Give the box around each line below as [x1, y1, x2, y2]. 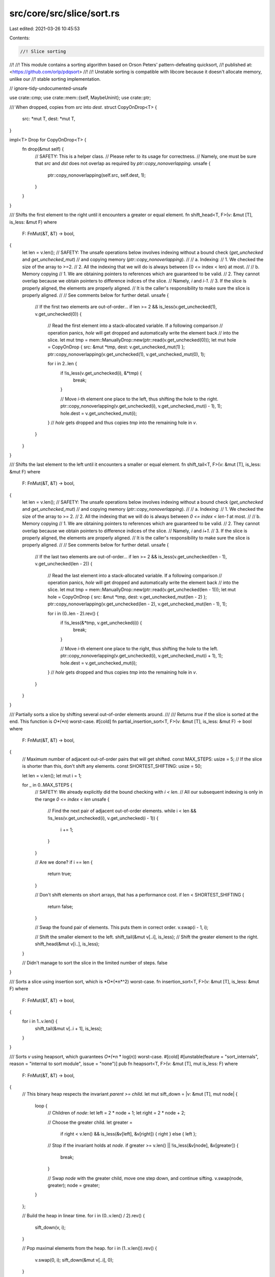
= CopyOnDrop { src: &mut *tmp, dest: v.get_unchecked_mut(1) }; [47, 344, 185, 350]
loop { [35, 1102, 48, 1108]
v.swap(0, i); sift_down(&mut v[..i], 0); [35, 1257, 114, 1263]
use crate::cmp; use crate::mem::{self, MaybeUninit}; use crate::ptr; [9, 94, 151, 101]
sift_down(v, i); [35, 1224, 66, 1231]
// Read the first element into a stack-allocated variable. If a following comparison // [47, 322, 223, 329]
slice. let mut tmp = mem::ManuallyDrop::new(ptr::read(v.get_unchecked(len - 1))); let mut [47, 586, 236, 593]
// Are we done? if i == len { [35, 859, 93, 865]
